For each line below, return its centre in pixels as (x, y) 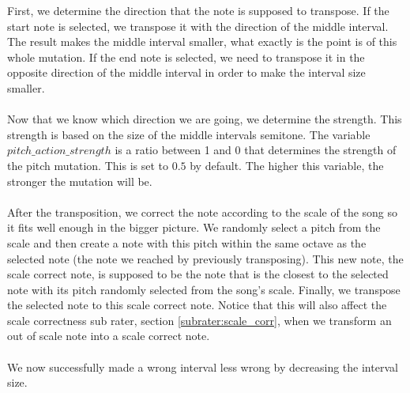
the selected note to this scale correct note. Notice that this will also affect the (197, 305)
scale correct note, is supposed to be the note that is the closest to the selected (198, 274)
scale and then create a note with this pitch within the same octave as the (187, 242)
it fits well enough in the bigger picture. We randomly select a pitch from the (194, 227)
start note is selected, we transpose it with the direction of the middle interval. (198, 26)
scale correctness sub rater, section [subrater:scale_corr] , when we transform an (199, 320)
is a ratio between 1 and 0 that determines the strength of (256, 150)
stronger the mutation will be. (80, 181)
